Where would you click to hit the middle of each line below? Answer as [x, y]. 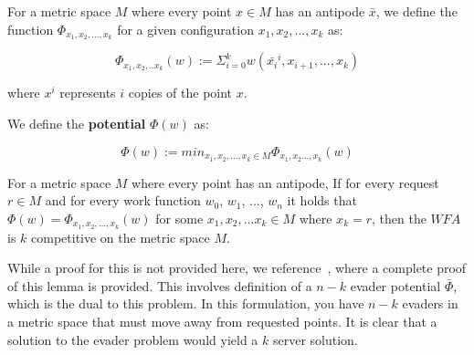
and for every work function [123, 200]
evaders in [430, 303]
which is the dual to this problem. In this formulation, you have [186, 303]
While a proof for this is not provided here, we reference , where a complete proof [237, 268]
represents [88, 93]
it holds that [322, 200]
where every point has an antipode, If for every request [285, 182]
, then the [399, 218]
